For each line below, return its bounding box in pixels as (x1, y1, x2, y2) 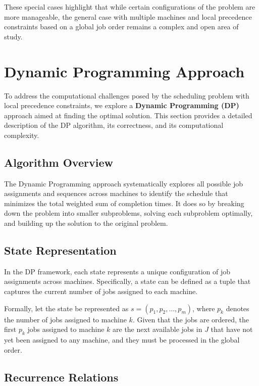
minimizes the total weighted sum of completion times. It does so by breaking (4, 198, 244, 208)
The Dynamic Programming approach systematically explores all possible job (4, 178, 243, 188)
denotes (226, 303, 249, 313)
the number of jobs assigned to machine (4, 314, 127, 324)
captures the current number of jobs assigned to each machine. (4, 286, 198, 297)
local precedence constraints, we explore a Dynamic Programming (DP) (4, 100, 239, 111)
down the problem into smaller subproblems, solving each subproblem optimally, (4, 208, 253, 218)
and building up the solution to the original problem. (4, 218, 168, 228)
